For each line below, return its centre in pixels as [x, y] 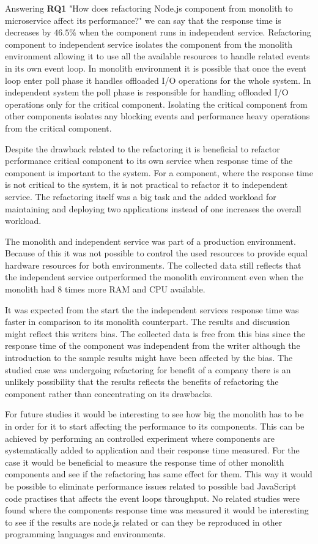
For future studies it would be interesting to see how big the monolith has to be [154, 414]
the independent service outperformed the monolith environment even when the [154, 277]
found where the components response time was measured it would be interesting [157, 510]
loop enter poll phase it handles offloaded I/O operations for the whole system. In [158, 80]
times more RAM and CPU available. [135, 289]
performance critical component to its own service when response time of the [149, 161]
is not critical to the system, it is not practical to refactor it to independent [146, 184]
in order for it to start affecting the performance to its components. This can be [155, 426]
